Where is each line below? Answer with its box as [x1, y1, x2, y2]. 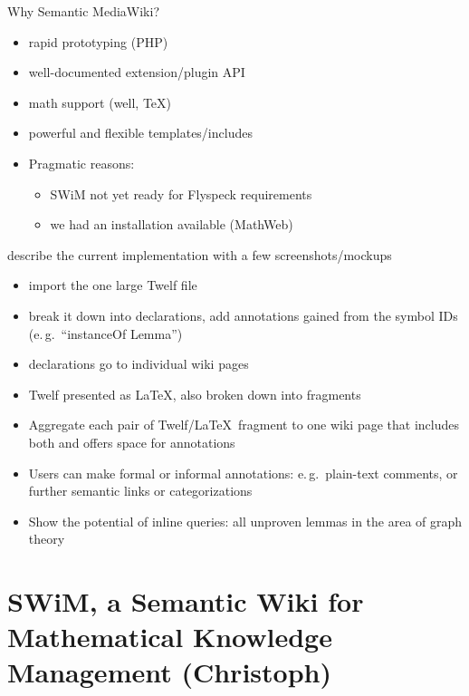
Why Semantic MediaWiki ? [7, 2, 160, 20]
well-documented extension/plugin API [28, 63, 245, 82]
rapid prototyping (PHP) [28, 32, 168, 51]
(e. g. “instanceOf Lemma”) [28, 324, 183, 343]
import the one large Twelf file [28, 275, 197, 295]
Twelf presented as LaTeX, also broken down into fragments [28, 384, 361, 403]
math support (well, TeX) [28, 92, 172, 111]
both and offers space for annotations [28, 432, 235, 451]
